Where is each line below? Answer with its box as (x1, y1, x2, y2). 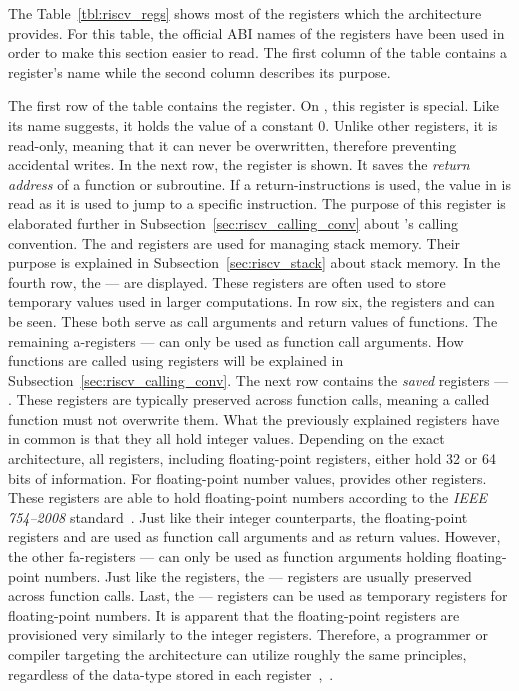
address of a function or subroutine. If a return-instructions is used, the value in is (8, 173, 511, 194)
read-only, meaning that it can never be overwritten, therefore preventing (8, 134, 457, 155)
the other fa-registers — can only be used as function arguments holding (8, 546, 452, 567)
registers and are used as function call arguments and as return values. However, (8, 526, 501, 547)
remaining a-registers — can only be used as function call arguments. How (8, 330, 464, 351)
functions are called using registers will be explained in (8, 350, 344, 371)
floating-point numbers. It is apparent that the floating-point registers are (8, 604, 460, 625)
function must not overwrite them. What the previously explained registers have (8, 408, 500, 429)
